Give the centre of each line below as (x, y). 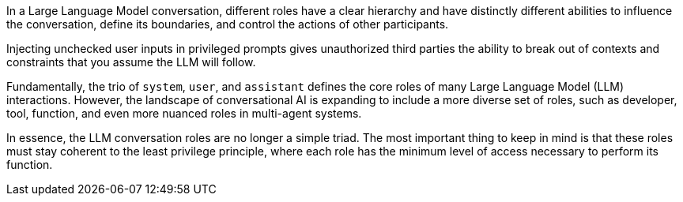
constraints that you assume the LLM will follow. (131, 62)
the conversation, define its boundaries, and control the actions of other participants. (228, 24)
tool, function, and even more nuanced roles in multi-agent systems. (184, 113)
